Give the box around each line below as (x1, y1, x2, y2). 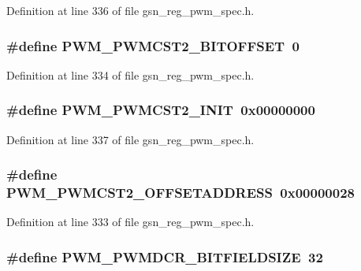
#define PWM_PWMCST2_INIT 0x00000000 (6, 100, 315, 120)
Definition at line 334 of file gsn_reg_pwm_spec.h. (6, 66, 255, 83)
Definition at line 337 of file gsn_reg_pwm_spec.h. (6, 131, 255, 147)
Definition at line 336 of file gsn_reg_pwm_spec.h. (6, 2, 255, 18)
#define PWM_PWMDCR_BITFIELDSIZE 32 (6, 247, 323, 266)
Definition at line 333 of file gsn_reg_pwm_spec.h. (6, 213, 255, 230)
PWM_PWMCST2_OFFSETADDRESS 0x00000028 (6, 183, 355, 202)
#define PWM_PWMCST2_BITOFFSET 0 (6, 35, 300, 55)
